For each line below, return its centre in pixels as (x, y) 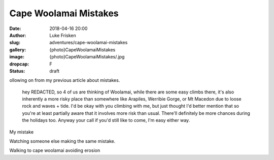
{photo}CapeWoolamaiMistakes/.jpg (87, 57)
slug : (15, 43)
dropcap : (19, 64)
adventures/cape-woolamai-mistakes (89, 43)
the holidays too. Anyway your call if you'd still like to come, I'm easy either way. (106, 120)
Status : (17, 71)
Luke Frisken (63, 35)
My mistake (22, 132)
